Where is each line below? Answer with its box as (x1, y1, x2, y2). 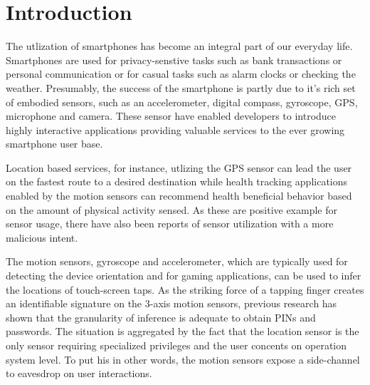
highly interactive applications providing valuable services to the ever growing (6, 122, 345, 137)
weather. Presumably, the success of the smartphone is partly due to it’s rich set (6, 80, 356, 95)
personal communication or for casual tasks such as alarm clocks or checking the (6, 66, 356, 81)
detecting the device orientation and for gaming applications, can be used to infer (6, 268, 361, 283)
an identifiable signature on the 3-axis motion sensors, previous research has (6, 296, 337, 311)
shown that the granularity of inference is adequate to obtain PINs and (6, 309, 316, 324)
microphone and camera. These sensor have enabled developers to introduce (6, 108, 337, 123)
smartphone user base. (6, 136, 103, 151)
